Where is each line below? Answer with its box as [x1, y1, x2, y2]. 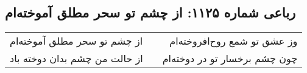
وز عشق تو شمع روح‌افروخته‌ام [169, 34, 298, 48]
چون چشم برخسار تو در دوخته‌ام [162, 51, 298, 66]
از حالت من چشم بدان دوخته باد [10, 51, 143, 66]
